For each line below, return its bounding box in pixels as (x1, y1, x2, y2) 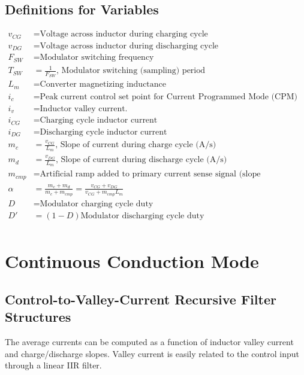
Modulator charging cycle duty (40, 199, 153, 208)
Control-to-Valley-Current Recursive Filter (5, 289, 276, 308)
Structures (5, 307, 71, 326)
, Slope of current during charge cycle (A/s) (55, 141, 216, 150)
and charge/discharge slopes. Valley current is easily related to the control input (5, 347, 300, 359)
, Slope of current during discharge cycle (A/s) (55, 156, 227, 164)
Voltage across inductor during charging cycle (40, 30, 208, 39)
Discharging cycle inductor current (40, 127, 167, 136)
